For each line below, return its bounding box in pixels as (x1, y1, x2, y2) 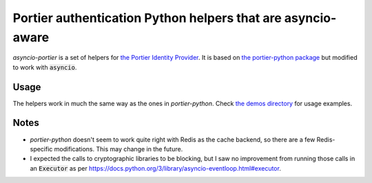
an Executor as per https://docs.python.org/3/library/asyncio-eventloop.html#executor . (30, 164, 282, 172)
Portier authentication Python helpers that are (12, 10, 282, 25)
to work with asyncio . (12, 63, 77, 72)
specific (30, 144, 53, 153)
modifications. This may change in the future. (54, 144, 183, 153)
